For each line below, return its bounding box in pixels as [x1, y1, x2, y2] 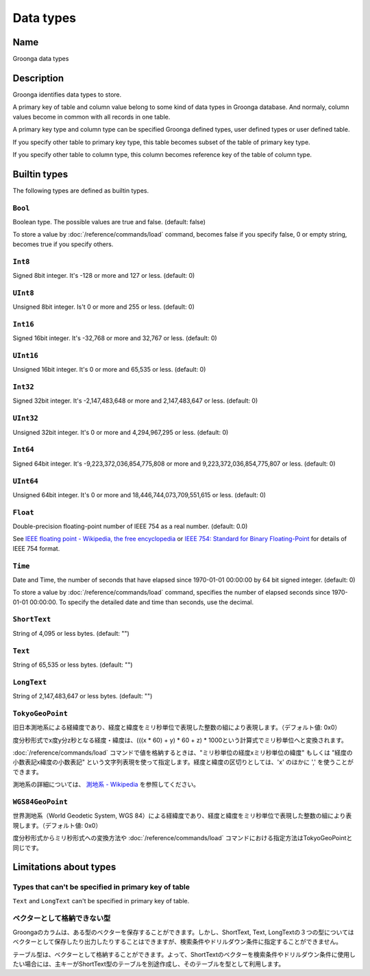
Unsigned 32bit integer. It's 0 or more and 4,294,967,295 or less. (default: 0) [12, 428, 229, 436]
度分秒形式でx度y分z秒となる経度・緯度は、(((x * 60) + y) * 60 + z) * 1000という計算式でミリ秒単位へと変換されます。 [12, 736, 347, 744]
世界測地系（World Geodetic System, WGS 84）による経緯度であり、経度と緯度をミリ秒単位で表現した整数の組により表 [12, 811, 352, 820]
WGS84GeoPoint [12, 798, 69, 806]
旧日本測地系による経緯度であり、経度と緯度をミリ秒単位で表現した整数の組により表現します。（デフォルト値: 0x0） [12, 724, 341, 732]
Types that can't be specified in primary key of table [12, 882, 190, 892]
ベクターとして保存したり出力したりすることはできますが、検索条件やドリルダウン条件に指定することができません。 [12, 938, 343, 946]
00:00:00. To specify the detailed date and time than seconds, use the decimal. [29, 597, 254, 606]
